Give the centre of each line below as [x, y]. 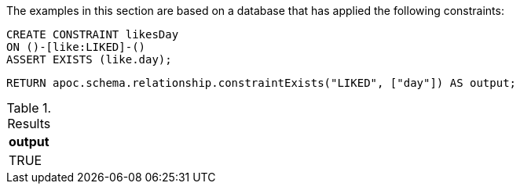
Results [29, 124]
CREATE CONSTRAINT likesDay [93, 34]
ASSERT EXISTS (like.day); [89, 59]
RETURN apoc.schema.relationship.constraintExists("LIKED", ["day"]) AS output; [262, 83]
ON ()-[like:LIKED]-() [76, 47]
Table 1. [29, 108]
